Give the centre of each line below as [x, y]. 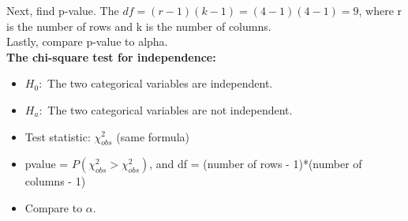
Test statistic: [58, 136]
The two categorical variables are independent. [160, 83]
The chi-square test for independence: [111, 56]
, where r [380, 10]
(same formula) [153, 136]
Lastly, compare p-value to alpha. [87, 41]
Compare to [54, 207]
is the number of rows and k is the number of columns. [139, 26]
